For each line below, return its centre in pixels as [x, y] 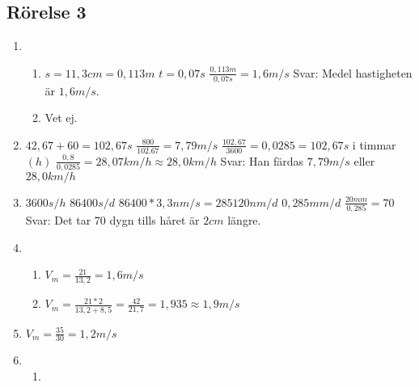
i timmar [374, 144]
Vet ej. [61, 118]
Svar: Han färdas [262, 160]
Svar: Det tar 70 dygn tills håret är [112, 220]
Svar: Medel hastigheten [353, 72]
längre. [244, 220]
